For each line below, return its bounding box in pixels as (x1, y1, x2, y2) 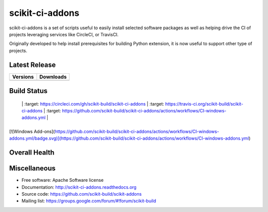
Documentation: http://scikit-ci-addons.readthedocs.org (21, 184, 136, 190)
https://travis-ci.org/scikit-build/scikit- (165, 101, 243, 106)
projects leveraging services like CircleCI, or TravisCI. (9, 31, 119, 37)
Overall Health (9, 149, 55, 157)
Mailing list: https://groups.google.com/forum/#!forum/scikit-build (21, 198, 156, 204)
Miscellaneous (9, 164, 56, 173)
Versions (12, 73, 34, 80)
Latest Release (9, 60, 56, 69)
